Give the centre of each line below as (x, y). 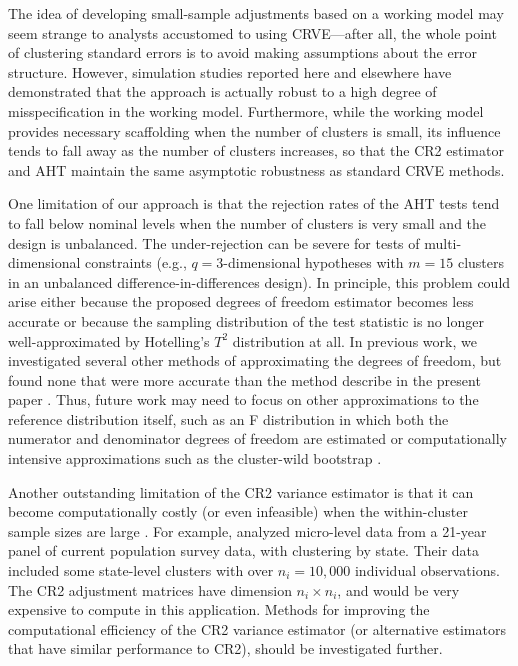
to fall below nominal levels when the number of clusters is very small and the (247, 222)
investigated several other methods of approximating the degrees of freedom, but (255, 360)
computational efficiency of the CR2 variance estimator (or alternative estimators (257, 628)
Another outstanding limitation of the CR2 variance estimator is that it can (241, 491)
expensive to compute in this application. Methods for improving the (219, 609)
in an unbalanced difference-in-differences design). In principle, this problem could (259, 281)
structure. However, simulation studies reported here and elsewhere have (230, 71)
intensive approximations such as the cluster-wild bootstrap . (195, 458)
